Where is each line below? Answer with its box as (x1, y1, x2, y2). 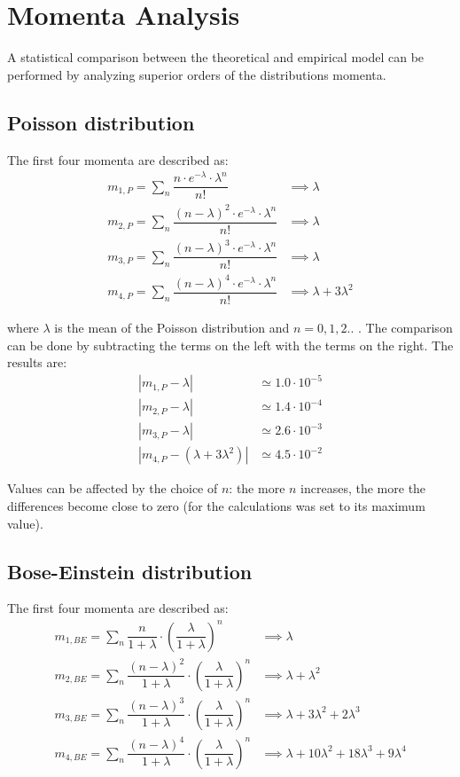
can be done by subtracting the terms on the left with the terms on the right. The (7, 335, 454, 354)
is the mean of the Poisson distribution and (54, 318, 290, 337)
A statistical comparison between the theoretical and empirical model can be (7, 48, 425, 67)
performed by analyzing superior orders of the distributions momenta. (7, 65, 386, 83)
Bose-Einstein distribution (7, 557, 253, 585)
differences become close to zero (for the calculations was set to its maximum (7, 497, 425, 515)
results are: (7, 353, 67, 372)
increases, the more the (300, 479, 426, 498)
